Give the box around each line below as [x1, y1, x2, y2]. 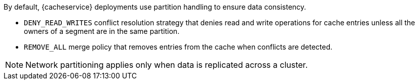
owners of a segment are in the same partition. [24, 27, 180, 35]
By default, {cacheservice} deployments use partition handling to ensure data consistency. [4, 3, 307, 11]
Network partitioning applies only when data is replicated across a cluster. [25, 60, 308, 70]
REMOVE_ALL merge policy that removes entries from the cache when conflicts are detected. [24, 43, 333, 51]
